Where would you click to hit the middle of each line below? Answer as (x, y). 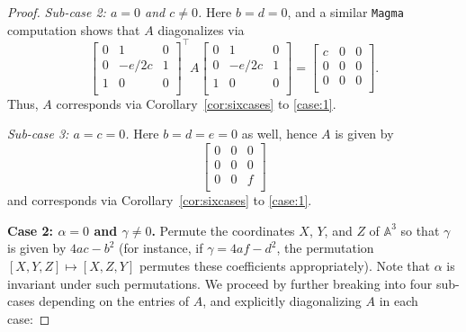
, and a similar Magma (345, 12)
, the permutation (325, 248)
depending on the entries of (114, 301)
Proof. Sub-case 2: (57, 12)
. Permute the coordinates (223, 230)
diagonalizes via (201, 29)
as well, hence (279, 134)
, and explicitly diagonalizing (282, 301)
